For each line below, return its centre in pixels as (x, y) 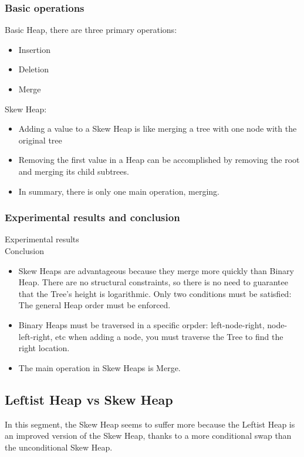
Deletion (33, 69)
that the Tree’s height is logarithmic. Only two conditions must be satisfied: (155, 293)
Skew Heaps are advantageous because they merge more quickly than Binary (156, 270)
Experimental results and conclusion (92, 217)
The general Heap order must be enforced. (94, 305)
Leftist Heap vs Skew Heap (89, 399)
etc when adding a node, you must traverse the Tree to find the (169, 336)
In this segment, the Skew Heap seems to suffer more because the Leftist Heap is (150, 424)
